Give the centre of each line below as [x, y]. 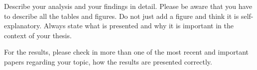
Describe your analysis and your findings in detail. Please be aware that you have [128, 6]
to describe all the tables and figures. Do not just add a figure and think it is [122, 16]
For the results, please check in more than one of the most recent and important [127, 52]
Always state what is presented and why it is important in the [138, 26]
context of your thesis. [38, 35]
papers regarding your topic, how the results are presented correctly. [108, 61]
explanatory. [23, 26]
